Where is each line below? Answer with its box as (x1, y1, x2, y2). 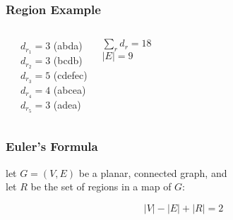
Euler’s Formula (6, 137, 98, 155)
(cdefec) (53, 67, 88, 82)
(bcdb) (53, 53, 83, 68)
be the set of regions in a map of (30, 179, 172, 194)
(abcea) (53, 82, 86, 97)
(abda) (53, 38, 83, 53)
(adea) (53, 97, 81, 111)
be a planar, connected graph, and (78, 165, 227, 180)
